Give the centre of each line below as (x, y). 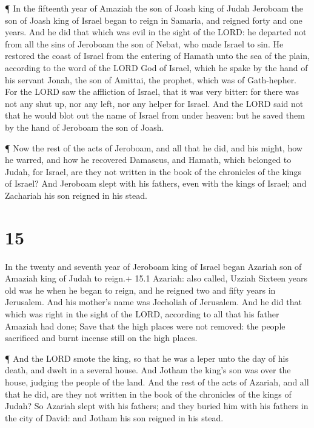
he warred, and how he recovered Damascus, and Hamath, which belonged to (148, 160)
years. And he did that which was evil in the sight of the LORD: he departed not (156, 32)
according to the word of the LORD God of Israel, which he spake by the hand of (156, 67)
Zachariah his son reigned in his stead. (76, 195)
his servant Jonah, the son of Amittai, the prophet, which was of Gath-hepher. (151, 79)
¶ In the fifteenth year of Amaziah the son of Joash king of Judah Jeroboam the (154, 8)
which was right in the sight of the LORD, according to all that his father (142, 314)
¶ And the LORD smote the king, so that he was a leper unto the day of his (147, 358)
